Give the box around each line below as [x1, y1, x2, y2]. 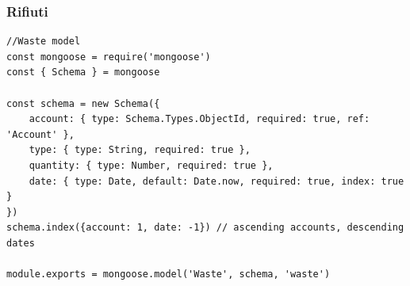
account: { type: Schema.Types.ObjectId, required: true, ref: [29, 113, 370, 125]
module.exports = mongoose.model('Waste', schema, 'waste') [6, 269, 331, 280]
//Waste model [6, 36, 81, 48]
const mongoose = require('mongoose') [6, 51, 211, 63]
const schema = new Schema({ [6, 97, 160, 109]
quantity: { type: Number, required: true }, [29, 159, 274, 171]
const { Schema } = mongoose [6, 67, 160, 78]
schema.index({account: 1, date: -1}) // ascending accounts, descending [6, 222, 404, 234]
